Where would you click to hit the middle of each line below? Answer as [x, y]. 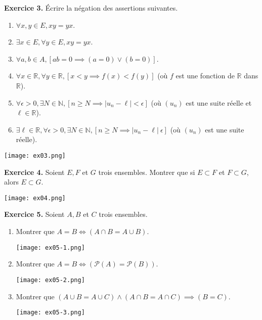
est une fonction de [205, 76]
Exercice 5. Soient [34, 214]
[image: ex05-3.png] [50, 313]
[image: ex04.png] [35, 198]
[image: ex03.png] [35, 155]
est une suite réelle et [219, 102]
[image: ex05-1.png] [50, 247]
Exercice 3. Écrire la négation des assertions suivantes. [91, 8]
